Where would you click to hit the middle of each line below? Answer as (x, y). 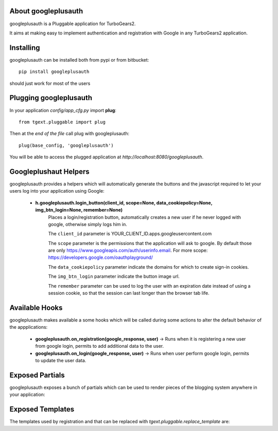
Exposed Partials (37, 375)
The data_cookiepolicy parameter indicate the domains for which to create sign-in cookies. (149, 267)
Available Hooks (36, 307)
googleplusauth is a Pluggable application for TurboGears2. (73, 24)
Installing (25, 48)
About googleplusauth (46, 11)
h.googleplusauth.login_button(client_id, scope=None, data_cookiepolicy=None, (124, 202)
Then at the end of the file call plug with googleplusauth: (69, 134)
